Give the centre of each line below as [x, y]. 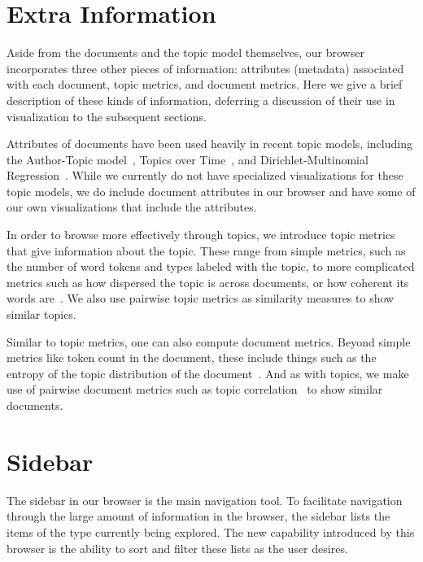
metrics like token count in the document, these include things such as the [192, 357]
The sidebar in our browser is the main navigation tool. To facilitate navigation [205, 500]
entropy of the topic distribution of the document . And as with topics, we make [208, 373]
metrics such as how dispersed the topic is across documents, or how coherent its [208, 282]
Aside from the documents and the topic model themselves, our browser [185, 52]
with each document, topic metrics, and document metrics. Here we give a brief [205, 84]
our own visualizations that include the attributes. [132, 207]
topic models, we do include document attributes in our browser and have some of [211, 191]
